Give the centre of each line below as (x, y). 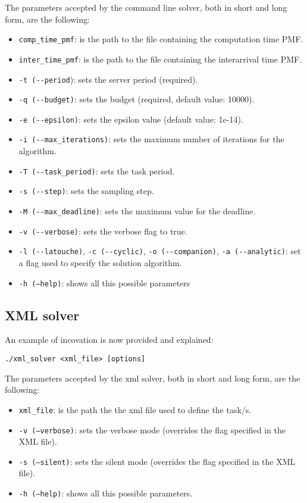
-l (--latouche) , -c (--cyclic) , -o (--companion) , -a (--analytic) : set (160, 251)
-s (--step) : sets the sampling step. (86, 191)
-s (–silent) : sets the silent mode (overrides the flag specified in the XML (157, 461)
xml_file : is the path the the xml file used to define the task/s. (135, 409)
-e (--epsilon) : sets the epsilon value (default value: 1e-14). (131, 119)
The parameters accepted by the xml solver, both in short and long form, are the (153, 378)
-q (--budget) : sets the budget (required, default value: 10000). (137, 99)
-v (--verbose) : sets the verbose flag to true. (103, 231)
